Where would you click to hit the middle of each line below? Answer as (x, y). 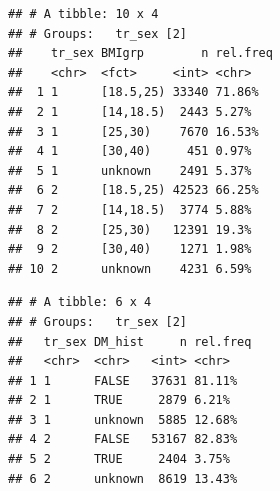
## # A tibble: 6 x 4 (80, 302)
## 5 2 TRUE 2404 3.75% (119, 459)
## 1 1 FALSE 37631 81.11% (123, 380)
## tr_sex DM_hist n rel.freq (130, 341)
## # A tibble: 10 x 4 (83, 14)
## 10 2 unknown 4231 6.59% (130, 268)
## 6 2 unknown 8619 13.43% (123, 478)
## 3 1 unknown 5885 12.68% (123, 419)
